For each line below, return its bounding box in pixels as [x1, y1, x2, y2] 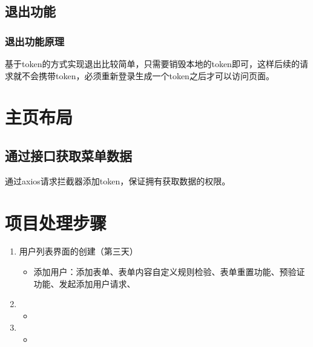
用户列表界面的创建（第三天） [19, 245, 138, 258]
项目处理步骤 [5, 210, 107, 235]
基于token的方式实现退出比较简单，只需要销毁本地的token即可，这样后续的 [5, 57, 300, 70]
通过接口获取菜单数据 [5, 146, 132, 164]
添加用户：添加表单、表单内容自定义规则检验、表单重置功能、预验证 [33, 265, 305, 278]
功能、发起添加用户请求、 [33, 277, 136, 290]
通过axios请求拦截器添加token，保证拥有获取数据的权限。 [5, 174, 231, 187]
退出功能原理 [5, 33, 65, 48]
